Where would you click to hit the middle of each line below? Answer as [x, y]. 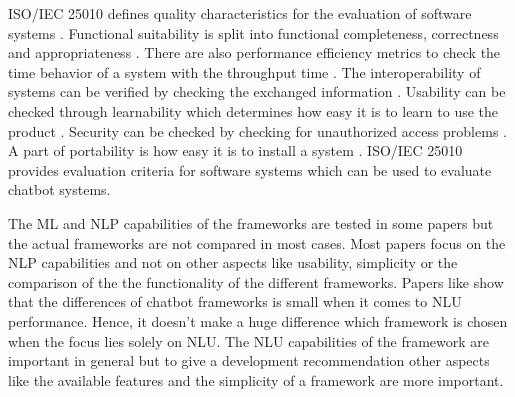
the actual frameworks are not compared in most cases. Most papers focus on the [257, 242]
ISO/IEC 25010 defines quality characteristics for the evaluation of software [240, 13]
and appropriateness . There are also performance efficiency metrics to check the [254, 52]
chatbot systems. [59, 189]
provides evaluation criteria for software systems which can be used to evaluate [250, 169]
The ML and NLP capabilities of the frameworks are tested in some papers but [251, 222]
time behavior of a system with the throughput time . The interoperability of [244, 71]
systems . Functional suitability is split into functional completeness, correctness [253, 32]
